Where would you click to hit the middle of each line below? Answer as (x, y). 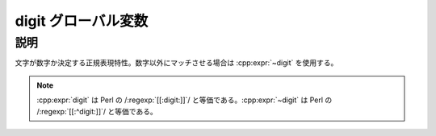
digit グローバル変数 (82, 21)
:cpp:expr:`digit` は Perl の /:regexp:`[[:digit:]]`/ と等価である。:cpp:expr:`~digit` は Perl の (184, 100)
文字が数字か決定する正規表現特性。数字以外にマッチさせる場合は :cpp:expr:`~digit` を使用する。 (176, 63)
